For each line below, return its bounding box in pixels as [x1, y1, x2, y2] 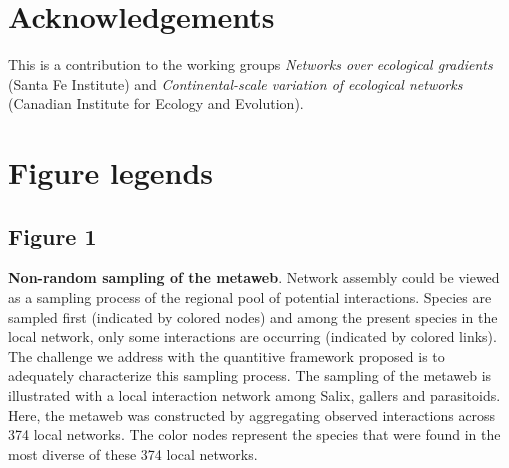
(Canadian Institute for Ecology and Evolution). [8, 93, 304, 114]
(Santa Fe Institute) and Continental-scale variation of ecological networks [8, 73, 463, 94]
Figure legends [8, 152, 213, 193]
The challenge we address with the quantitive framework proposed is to [8, 345, 445, 366]
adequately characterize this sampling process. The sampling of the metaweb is [8, 365, 492, 386]
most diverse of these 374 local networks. [8, 443, 258, 464]
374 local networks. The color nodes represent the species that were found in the [8, 424, 501, 445]
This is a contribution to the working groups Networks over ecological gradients [8, 54, 493, 75]
